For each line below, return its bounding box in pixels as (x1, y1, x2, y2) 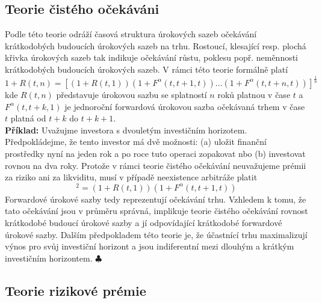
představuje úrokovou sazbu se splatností (56, 88, 207, 100)
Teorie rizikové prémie (5, 281, 146, 299)
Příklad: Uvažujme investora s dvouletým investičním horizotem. (5, 123, 247, 136)
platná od (10, 112, 46, 124)
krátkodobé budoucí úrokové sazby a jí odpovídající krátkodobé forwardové (5, 216, 282, 228)
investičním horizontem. (5, 251, 93, 264)
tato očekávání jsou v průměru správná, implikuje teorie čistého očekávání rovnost (5, 204, 308, 217)
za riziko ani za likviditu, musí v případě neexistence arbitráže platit (5, 171, 258, 183)
